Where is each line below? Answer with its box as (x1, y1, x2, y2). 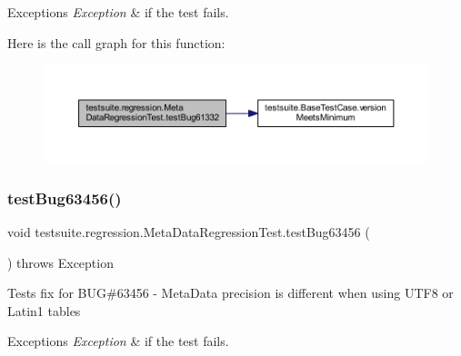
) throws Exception (7, 252, 114, 272)
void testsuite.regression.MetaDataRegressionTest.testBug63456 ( (7, 222, 370, 241)
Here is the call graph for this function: (7, 33, 225, 52)
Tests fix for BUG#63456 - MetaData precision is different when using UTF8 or (7, 283, 454, 302)
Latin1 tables (7, 301, 81, 320)
